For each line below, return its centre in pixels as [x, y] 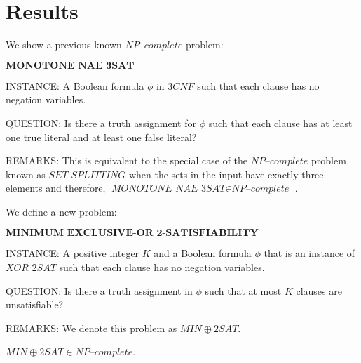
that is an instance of [309, 253]
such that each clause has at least [280, 123]
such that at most [243, 290]
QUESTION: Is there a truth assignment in [99, 290]
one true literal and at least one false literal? [101, 137]
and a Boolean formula [203, 253]
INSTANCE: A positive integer [73, 253]
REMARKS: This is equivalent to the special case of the [127, 160]
